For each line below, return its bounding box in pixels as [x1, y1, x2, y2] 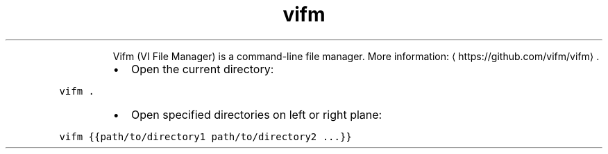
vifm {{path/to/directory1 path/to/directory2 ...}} [59, 131, 352, 142]
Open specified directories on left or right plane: [130, 107, 382, 122]
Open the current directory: [130, 61, 274, 76]
